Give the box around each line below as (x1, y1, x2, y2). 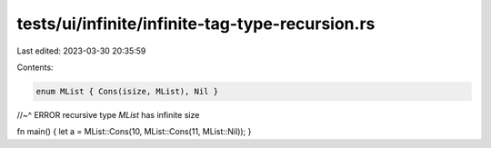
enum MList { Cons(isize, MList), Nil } (35, 86, 218, 96)
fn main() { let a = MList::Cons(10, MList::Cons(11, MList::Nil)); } (16, 126, 252, 137)
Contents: (16, 62, 54, 73)
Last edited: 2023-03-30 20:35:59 (16, 45, 146, 56)
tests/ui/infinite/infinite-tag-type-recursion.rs (16, 14, 376, 34)
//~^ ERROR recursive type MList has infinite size (16, 109, 200, 120)
